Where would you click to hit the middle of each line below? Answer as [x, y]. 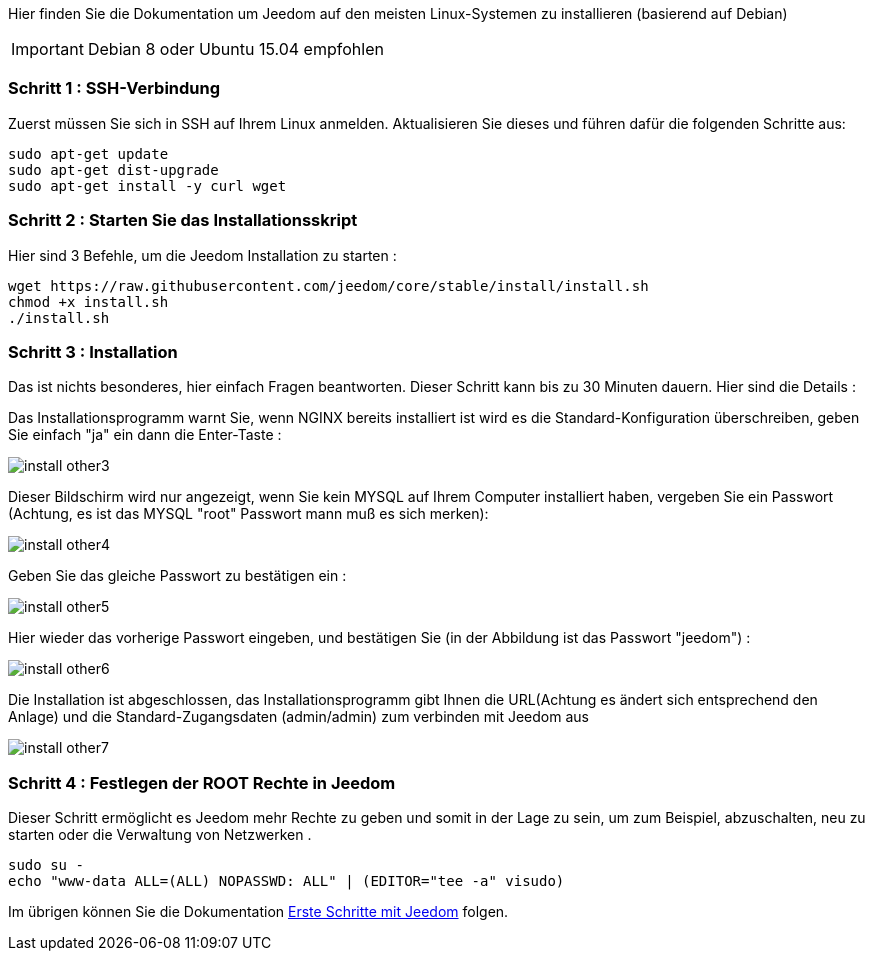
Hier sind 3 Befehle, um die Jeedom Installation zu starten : [202, 255]
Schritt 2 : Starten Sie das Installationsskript [183, 220]
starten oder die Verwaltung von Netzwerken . [160, 834]
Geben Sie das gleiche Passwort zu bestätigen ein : [177, 576]
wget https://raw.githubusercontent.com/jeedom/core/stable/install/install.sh [328, 285]
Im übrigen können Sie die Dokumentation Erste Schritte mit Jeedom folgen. [258, 911]
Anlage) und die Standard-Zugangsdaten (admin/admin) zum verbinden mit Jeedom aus [298, 717]
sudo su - [46, 865]
